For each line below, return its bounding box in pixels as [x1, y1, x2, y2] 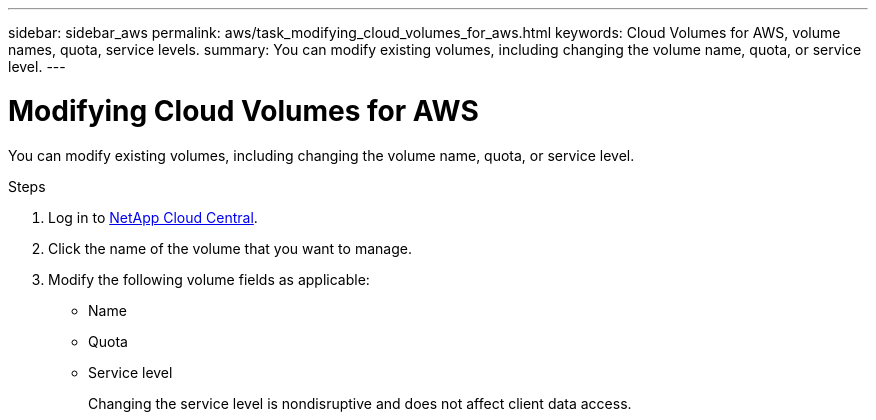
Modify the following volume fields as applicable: [48, 270, 370, 288]
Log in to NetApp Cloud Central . [48, 208, 258, 226]
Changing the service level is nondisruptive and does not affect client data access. [88, 394, 632, 412]
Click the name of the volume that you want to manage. [48, 239, 412, 257]
